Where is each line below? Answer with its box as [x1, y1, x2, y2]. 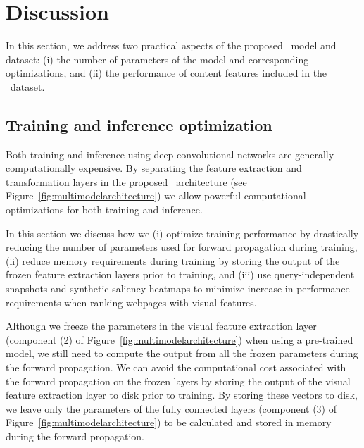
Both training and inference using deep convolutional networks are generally [6, 147, 334, 161]
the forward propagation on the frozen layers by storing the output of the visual [6, 373, 351, 388]
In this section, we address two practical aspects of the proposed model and [6, 38, 337, 53]
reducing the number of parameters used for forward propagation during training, [6, 239, 358, 254]
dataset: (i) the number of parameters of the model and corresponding [6, 51, 309, 66]
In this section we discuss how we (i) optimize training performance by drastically [6, 225, 359, 240]
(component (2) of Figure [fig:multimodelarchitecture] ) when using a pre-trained [6, 332, 353, 347]
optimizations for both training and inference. [6, 202, 203, 217]
